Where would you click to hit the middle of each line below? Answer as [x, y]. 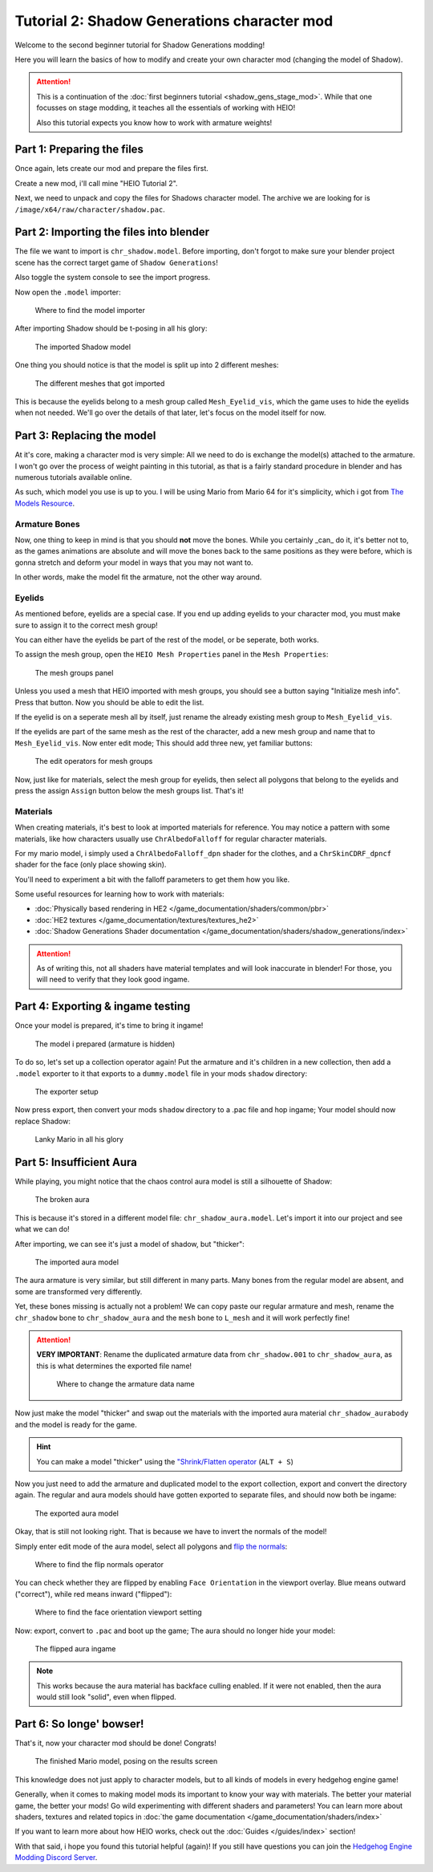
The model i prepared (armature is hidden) [105, 1044]
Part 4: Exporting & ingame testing [103, 1007]
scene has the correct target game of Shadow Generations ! [116, 262]
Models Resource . [45, 503]
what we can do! [42, 1229]
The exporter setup [67, 1091]
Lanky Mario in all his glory [79, 1139]
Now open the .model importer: [68, 292]
